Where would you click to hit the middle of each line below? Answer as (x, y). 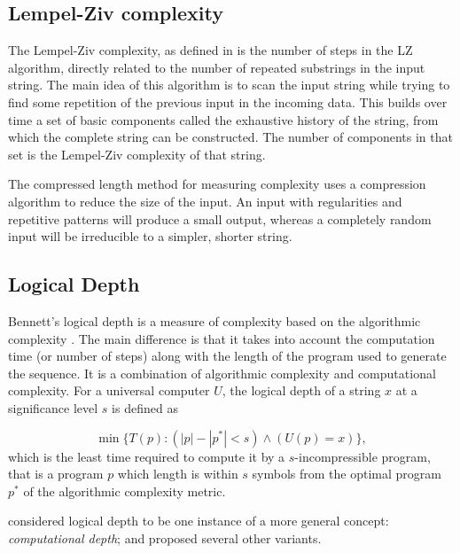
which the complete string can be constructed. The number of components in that (230, 137)
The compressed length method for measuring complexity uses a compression (217, 184)
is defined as (145, 407)
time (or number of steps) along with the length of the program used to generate (227, 356)
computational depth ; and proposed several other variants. (165, 537)
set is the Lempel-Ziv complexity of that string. (137, 154)
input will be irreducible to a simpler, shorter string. (150, 236)
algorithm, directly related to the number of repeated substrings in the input (217, 67)
